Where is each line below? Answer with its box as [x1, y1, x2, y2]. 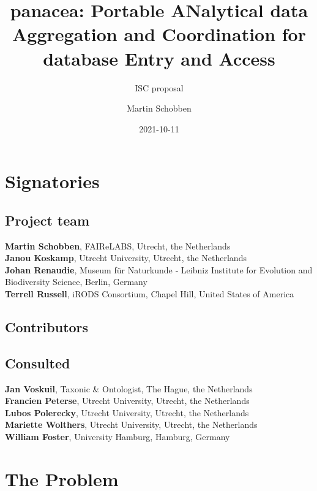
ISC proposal [135, 81, 184, 94]
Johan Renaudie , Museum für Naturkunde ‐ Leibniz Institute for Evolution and [5, 263, 313, 276]
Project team [5, 210, 90, 229]
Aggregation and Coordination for [12, 21, 306, 47]
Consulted [5, 353, 70, 372]
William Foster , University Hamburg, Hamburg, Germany [5, 430, 230, 443]
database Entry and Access [43, 45, 275, 70]
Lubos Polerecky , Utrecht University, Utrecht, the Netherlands [5, 406, 249, 419]
